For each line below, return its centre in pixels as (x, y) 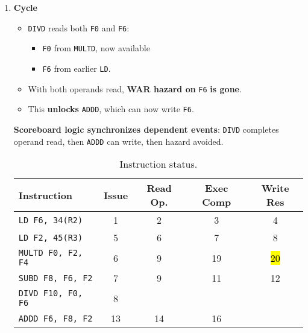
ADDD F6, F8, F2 (55, 318)
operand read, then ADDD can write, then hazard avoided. (118, 141)
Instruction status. (159, 164)
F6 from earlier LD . (77, 68)
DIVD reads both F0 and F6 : (79, 27)
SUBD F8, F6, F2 (55, 278)
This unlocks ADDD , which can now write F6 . (111, 109)
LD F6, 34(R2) (51, 220)
